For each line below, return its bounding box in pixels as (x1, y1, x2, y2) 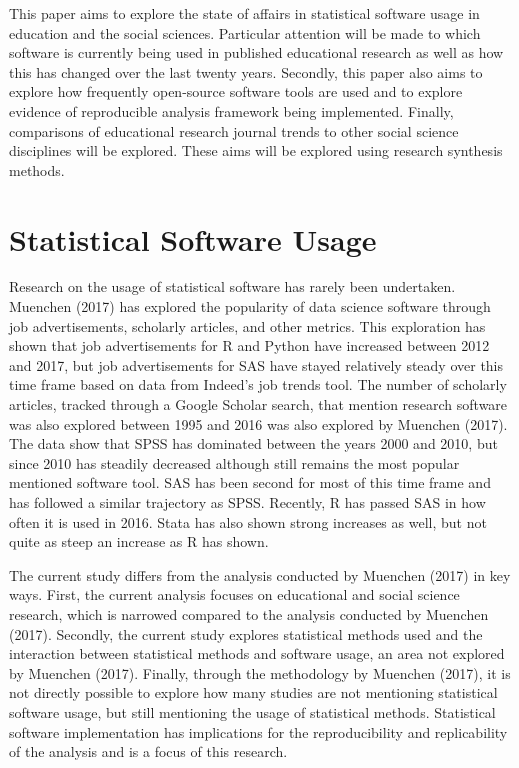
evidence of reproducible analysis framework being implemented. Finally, (9, 100, 454, 121)
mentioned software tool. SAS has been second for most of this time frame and (9, 472, 491, 493)
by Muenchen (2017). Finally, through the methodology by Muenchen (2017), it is (9, 662, 511, 683)
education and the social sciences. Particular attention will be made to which (9, 22, 481, 43)
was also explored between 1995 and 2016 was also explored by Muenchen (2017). (9, 413, 508, 434)
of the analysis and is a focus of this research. (9, 741, 288, 762)
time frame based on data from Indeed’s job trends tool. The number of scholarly (9, 374, 507, 395)
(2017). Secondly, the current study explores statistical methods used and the (9, 623, 483, 644)
